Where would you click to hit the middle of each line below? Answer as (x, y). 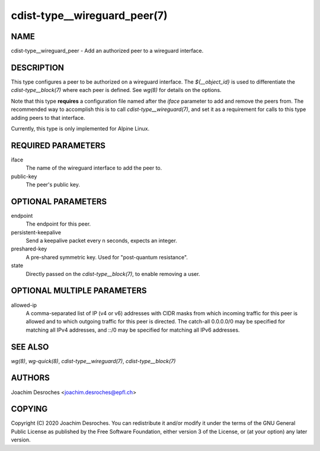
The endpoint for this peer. (58, 224)
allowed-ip (24, 305)
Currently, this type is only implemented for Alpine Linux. (80, 128)
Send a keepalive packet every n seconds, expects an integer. (101, 241)
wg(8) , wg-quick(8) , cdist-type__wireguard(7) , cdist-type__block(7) (93, 361)
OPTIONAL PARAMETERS (59, 201)
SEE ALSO (30, 347)
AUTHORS (31, 378)
